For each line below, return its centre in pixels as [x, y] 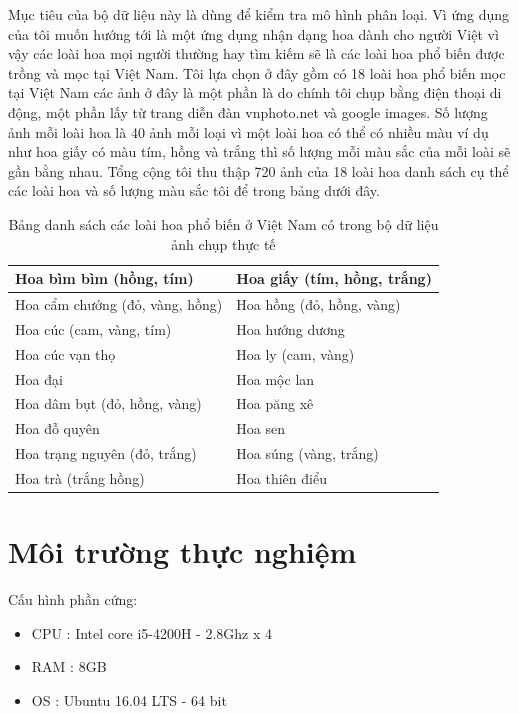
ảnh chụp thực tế [223, 243]
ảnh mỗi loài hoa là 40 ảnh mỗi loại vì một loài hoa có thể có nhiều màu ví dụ [248, 131]
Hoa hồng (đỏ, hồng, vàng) [318, 303]
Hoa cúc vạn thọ [65, 353]
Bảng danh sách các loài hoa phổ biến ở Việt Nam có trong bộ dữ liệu [223, 223]
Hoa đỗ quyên [57, 428]
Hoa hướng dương [290, 328]
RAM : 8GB [69, 666]
